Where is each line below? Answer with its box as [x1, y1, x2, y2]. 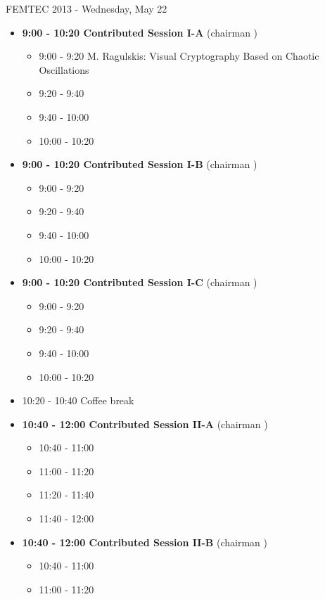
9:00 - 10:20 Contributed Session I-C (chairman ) [22, 275, 257, 290]
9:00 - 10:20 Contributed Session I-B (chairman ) [22, 157, 257, 172]
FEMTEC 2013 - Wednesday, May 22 [6, 1, 167, 15]
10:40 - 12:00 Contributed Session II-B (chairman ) [22, 534, 267, 549]
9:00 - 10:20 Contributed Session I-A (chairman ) [22, 25, 258, 39]
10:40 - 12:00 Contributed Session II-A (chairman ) [22, 416, 268, 431]
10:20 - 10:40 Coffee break [22, 393, 134, 408]
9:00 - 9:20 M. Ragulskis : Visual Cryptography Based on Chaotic [39, 49, 319, 63]
